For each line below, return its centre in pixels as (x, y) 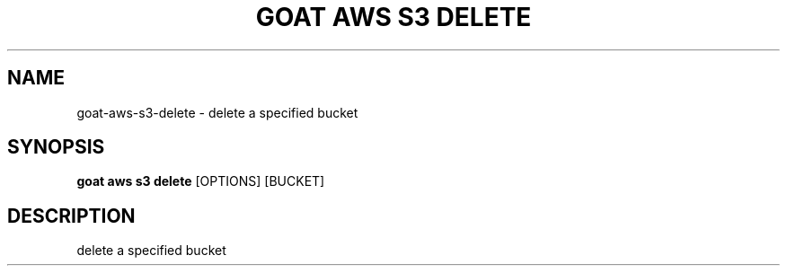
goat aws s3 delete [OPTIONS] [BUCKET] (201, 181)
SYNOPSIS (56, 147)
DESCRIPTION (71, 216)
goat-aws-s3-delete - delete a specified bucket (217, 112)
